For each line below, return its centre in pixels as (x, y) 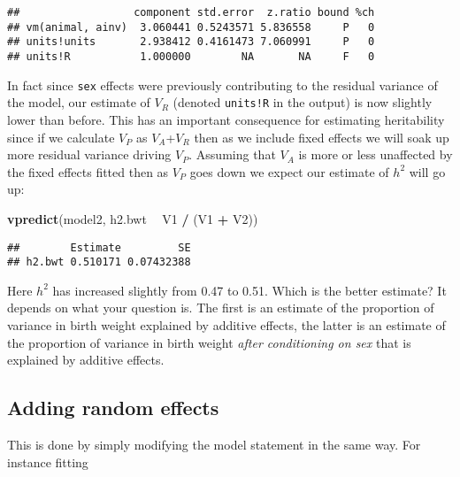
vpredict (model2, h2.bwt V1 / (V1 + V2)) (133, 218)
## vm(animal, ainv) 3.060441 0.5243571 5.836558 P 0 (191, 27)
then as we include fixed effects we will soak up (322, 137)
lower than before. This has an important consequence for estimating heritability (226, 119)
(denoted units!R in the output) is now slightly (303, 102)
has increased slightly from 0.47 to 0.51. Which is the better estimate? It (249, 290)
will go (427, 171)
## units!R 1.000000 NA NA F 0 (191, 56)
